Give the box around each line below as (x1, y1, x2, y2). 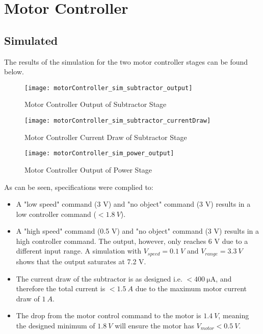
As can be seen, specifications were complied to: (4, 181, 153, 192)
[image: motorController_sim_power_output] (24, 150, 174, 157)
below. (4, 66, 24, 77)
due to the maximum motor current (135, 283, 247, 294)
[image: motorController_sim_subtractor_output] (24, 84, 193, 92)
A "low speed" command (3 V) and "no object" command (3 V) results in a (16, 199, 251, 209)
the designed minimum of (16, 320, 95, 330)
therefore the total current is (16, 283, 106, 294)
